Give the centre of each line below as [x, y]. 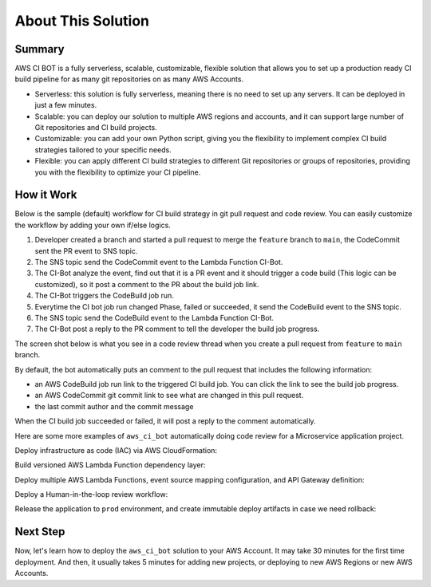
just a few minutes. [66, 105]
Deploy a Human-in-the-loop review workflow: [91, 494]
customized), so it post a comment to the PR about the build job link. [147, 284]
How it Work [46, 195]
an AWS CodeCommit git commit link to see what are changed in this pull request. [169, 396]
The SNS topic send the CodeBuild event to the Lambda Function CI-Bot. [154, 318]
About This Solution [82, 21]
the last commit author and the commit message [114, 406]
